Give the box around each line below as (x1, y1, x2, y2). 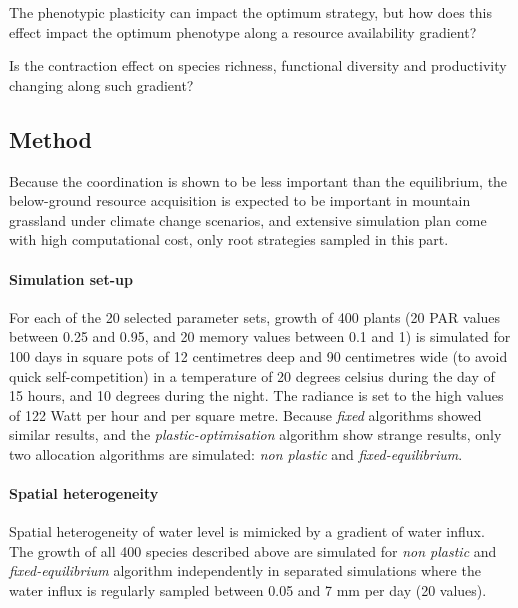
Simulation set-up (9, 268, 133, 289)
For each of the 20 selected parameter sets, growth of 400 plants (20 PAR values (9, 306, 501, 327)
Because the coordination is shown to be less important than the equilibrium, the (9, 170, 508, 191)
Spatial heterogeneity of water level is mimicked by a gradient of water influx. (9, 521, 485, 542)
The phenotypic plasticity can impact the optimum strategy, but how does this (9, 2, 492, 22)
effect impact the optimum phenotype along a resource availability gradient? (9, 21, 477, 42)
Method (9, 123, 92, 154)
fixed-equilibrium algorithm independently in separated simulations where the (9, 560, 481, 581)
